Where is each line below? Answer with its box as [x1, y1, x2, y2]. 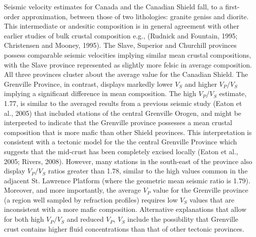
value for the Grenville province [153, 185, 249, 195]
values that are [189, 194, 235, 204]
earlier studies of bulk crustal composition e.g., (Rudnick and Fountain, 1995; [4, 30, 238, 40]
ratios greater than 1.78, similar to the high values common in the [48, 166, 248, 176]
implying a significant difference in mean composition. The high [4, 88, 196, 99]
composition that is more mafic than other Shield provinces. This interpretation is [4, 127, 252, 137]
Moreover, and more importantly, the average [4, 185, 141, 195]
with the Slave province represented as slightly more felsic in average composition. [4, 59, 252, 69]
